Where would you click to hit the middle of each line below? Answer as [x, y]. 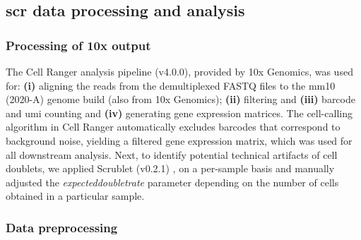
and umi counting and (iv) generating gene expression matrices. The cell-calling [179, 113]
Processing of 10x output [78, 45]
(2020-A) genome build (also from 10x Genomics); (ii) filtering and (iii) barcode [180, 99]
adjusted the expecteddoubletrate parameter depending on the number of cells [172, 182]
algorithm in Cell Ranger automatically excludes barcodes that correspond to [173, 127]
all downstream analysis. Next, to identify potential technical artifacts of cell [172, 154]
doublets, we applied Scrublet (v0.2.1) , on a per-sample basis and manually [170, 168]
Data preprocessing [62, 227]
